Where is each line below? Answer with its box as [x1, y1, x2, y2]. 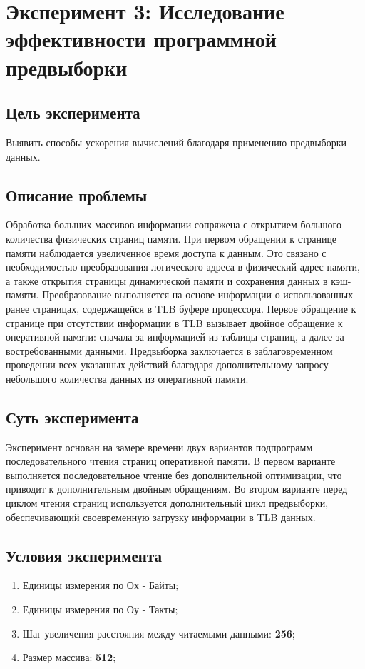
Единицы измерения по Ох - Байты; [22, 578, 179, 593]
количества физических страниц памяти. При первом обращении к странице [6, 231, 337, 246]
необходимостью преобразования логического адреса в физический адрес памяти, [6, 259, 360, 274]
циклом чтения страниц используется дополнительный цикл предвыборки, [6, 496, 329, 510]
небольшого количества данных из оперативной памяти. [6, 371, 249, 386]
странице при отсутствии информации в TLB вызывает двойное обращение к [6, 315, 343, 330]
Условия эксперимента [6, 544, 163, 566]
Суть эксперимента [6, 406, 139, 428]
